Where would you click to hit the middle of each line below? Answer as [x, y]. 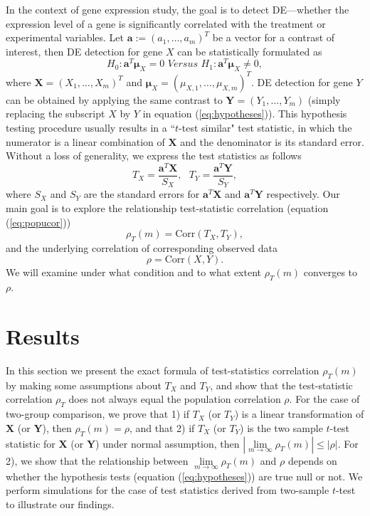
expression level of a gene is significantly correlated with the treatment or [166, 23]
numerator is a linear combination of [85, 141]
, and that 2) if [162, 427]
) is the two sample [281, 427]
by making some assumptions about [84, 385]
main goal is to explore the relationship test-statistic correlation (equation [167, 207]
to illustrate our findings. [60, 504]
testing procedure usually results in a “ [91, 127]
